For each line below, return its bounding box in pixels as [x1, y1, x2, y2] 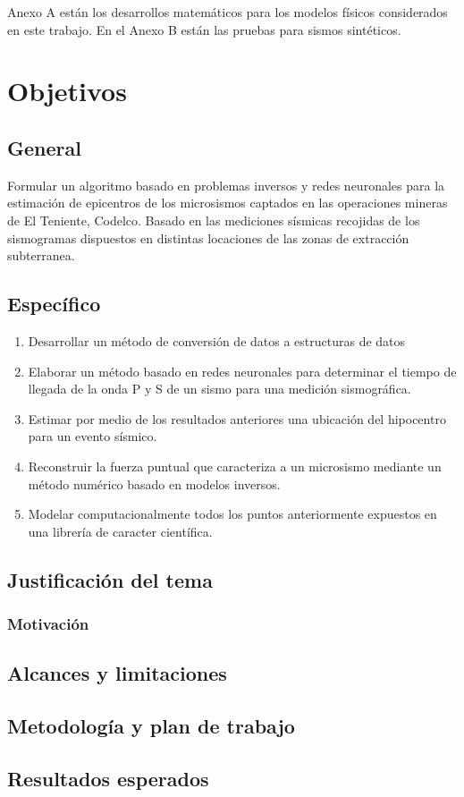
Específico [7, 290, 101, 318]
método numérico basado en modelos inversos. [28, 474, 281, 493]
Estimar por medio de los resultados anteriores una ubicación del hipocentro [28, 409, 446, 428]
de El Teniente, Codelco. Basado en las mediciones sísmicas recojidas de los [7, 210, 420, 229]
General [7, 133, 81, 161]
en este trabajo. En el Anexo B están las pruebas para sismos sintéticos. [7, 20, 401, 38]
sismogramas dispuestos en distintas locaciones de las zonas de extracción [7, 228, 409, 247]
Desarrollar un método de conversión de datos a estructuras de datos [28, 331, 406, 350]
